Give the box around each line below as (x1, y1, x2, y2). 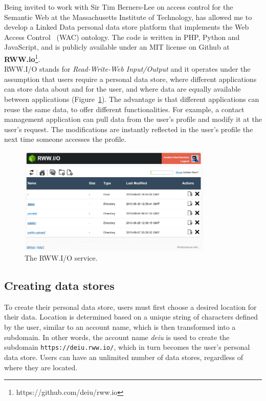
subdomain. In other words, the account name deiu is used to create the (4, 331, 230, 342)
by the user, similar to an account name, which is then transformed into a (4, 322, 236, 332)
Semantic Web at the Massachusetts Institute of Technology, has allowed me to (4, 11, 252, 22)
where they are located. (4, 362, 78, 372)
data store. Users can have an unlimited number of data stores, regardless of (4, 351, 243, 362)
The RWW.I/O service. (25, 252, 98, 263)
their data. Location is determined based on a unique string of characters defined (4, 311, 258, 322)
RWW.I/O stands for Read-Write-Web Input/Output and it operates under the (4, 64, 251, 74)
